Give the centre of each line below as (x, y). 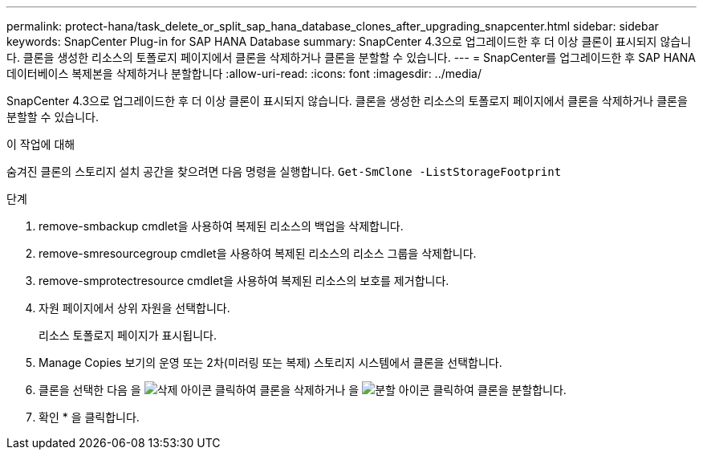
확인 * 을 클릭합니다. (89, 417)
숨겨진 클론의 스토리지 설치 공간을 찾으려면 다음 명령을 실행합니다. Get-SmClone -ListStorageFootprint (284, 171)
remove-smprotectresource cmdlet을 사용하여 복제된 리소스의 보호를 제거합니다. (244, 281)
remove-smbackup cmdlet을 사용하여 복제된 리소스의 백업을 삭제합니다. (221, 226)
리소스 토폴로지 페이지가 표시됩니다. (128, 335)
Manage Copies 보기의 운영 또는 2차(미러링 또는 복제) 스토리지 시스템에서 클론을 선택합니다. (270, 362)
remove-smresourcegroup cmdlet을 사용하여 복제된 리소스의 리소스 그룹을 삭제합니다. (258, 253)
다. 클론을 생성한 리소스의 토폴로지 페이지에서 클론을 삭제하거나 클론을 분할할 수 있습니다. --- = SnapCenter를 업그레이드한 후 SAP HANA (351, 57)
